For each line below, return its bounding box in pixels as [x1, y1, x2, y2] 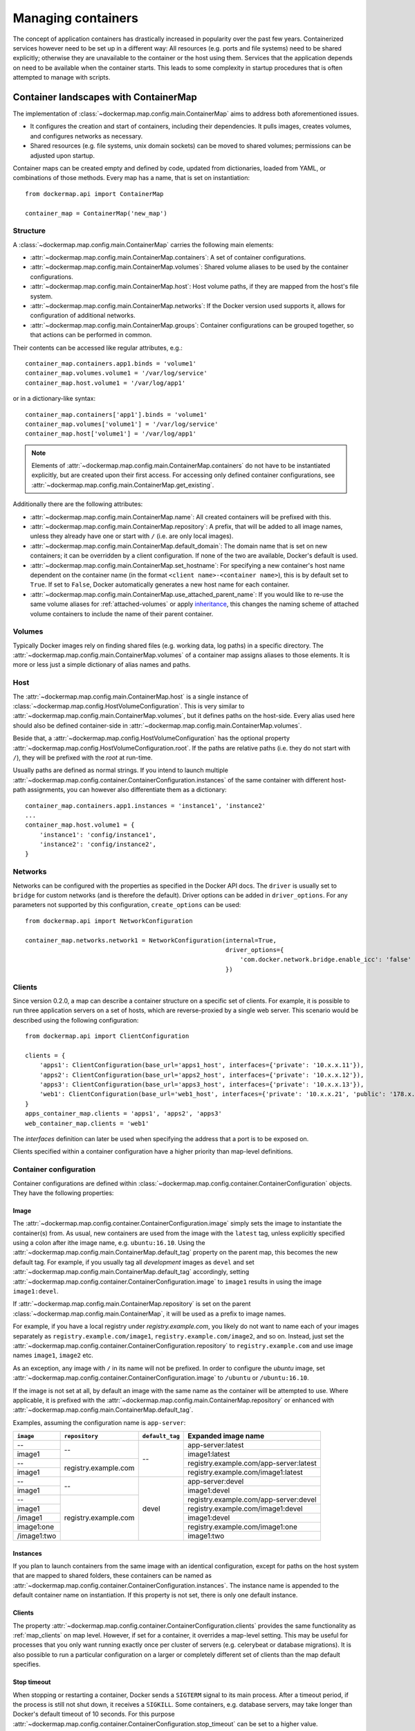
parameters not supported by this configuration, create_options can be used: [12, 901, 241, 909]
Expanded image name [187, 1431, 265, 1441]
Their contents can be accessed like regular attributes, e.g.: [12, 343, 183, 352]
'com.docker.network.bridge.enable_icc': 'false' [239, 956, 412, 964]
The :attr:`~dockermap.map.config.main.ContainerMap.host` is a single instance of [12, 692, 249, 701]
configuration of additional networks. [30, 312, 136, 320]
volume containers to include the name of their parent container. [30, 609, 214, 618]
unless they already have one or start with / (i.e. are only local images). [30, 532, 234, 540]
